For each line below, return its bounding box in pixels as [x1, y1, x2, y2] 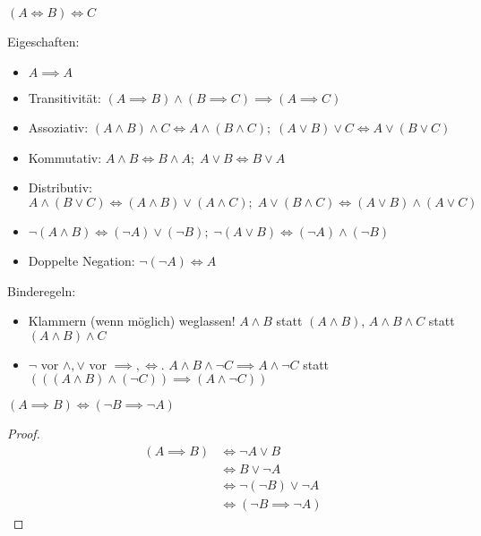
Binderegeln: [7, 281, 76, 300]
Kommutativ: [28, 148, 102, 166]
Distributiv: [28, 178, 92, 197]
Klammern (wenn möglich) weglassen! [28, 311, 236, 330]
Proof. [7, 424, 40, 443]
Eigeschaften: [7, 32, 80, 50]
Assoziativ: [28, 118, 89, 137]
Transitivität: [28, 88, 101, 106]
